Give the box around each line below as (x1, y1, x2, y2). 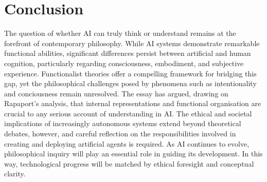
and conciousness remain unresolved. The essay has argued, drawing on (4, 88, 228, 98)
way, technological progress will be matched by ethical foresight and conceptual (4, 158, 254, 169)
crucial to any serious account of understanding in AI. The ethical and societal (4, 108, 252, 118)
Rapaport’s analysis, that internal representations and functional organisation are (4, 98, 261, 109)
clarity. (4, 168, 26, 179)
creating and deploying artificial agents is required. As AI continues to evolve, (4, 138, 250, 149)
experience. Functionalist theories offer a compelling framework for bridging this (4, 68, 257, 78)
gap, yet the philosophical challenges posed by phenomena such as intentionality (4, 78, 257, 89)
